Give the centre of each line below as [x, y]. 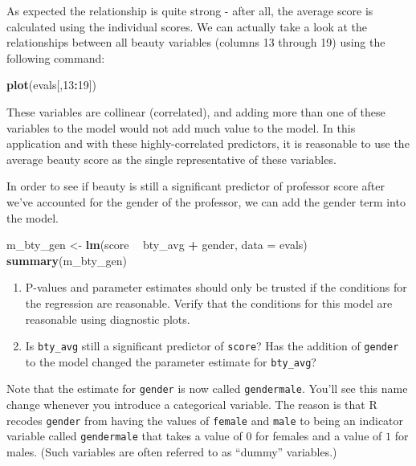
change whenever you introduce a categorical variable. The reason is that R [192, 405]
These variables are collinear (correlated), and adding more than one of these [196, 111]
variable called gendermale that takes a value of [124, 436]
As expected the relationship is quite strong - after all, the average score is [190, 10]
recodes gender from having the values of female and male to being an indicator [205, 420]
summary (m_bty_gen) [67, 260]
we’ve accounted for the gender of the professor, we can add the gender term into [206, 201]
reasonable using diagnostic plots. [108, 319]
